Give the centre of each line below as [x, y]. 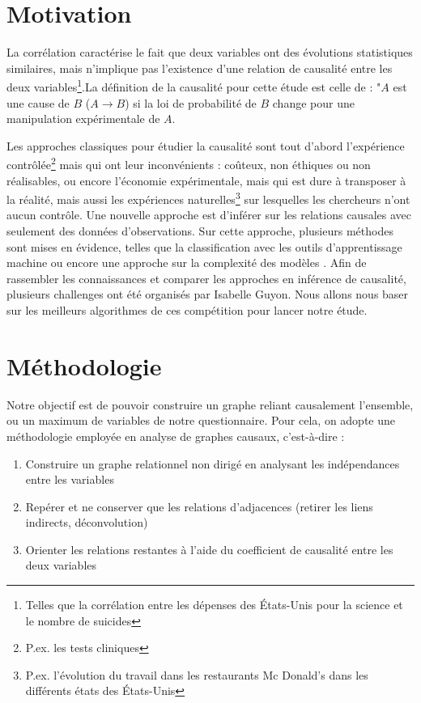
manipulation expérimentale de [83, 119]
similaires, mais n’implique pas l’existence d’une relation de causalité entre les [200, 68]
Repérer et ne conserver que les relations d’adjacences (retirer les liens [199, 506]
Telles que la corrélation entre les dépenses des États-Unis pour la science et [214, 605]
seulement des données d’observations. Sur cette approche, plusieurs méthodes [200, 231]
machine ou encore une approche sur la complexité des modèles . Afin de [187, 263]
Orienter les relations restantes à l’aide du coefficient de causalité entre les [209, 549]
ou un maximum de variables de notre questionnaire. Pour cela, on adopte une [201, 420]
